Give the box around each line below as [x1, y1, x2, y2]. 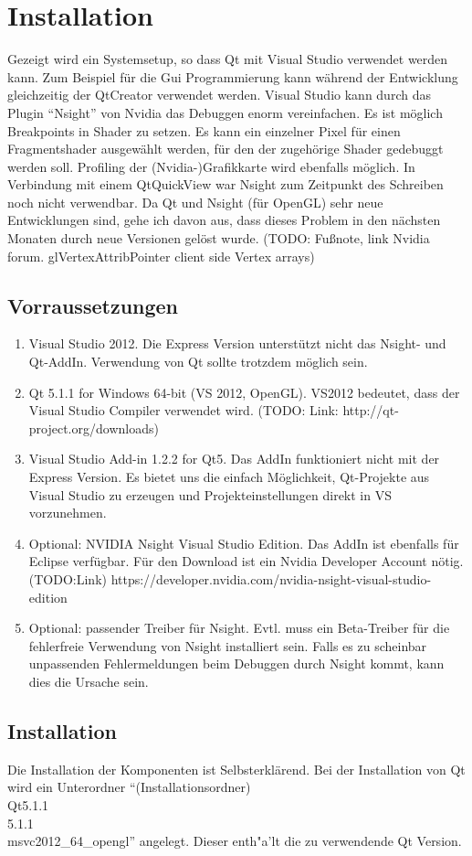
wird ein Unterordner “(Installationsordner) [7, 777, 251, 797]
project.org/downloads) [28, 418, 159, 437]
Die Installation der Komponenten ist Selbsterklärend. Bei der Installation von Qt [7, 759, 466, 778]
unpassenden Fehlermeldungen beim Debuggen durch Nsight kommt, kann [28, 654, 445, 673]
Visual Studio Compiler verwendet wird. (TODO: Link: [28, 401, 339, 420]
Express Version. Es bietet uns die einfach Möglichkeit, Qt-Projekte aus [28, 467, 430, 487]
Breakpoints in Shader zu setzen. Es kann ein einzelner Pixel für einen [7, 121, 401, 140]
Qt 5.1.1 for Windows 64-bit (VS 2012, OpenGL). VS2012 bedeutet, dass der [28, 382, 460, 401]
